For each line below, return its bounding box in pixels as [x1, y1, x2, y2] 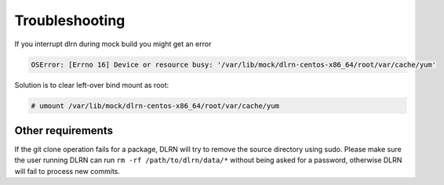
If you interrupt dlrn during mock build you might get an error [14, 39, 212, 49]
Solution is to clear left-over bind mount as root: [14, 80, 169, 89]
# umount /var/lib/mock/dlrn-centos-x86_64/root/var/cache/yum [31, 101, 280, 110]
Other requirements [14, 124, 114, 137]
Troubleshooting [14, 12, 126, 29]
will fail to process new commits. [14, 166, 121, 176]
